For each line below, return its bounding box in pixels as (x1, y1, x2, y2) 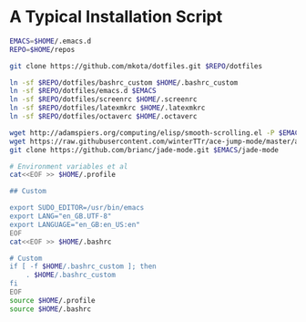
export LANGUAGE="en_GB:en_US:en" (9, 220, 141, 229)
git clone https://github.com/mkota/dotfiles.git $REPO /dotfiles (9, 61, 262, 70)
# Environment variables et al (9, 161, 128, 171)
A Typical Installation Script (9, 6, 223, 27)
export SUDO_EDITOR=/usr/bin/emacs (9, 203, 145, 213)
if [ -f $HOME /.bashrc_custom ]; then (9, 262, 157, 271)
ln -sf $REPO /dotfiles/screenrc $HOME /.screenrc (9, 95, 198, 104)
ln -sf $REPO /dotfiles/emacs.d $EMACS (9, 87, 157, 96)
